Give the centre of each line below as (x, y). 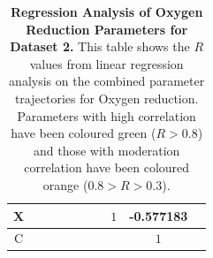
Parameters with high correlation (106, 115)
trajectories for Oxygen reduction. (106, 98)
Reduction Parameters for (107, 29)
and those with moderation (106, 150)
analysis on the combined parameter (107, 81)
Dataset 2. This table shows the (100, 46)
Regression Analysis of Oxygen (107, 11)
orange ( (65, 184)
